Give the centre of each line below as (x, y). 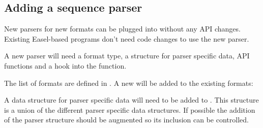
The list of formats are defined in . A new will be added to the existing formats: (129, 83)
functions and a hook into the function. (65, 65)
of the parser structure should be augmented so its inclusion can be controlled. (126, 120)
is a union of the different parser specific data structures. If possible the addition (130, 109)
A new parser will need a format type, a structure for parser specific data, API (127, 56)
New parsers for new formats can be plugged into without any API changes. (122, 29)
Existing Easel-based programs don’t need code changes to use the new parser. (127, 38)
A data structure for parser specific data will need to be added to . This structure (131, 100)
